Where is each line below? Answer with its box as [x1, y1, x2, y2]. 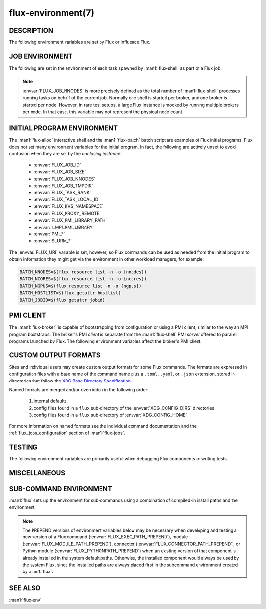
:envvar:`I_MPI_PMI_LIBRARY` [33, 224, 94, 230]
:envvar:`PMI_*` [33, 231, 65, 237]
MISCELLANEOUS [9, 469, 65, 477]
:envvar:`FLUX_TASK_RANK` [33, 190, 91, 195]
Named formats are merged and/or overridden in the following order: [9, 386, 149, 392]
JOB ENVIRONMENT [9, 52, 73, 60]
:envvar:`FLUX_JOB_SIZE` [33, 169, 86, 175]
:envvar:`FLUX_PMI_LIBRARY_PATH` [33, 217, 107, 223]
